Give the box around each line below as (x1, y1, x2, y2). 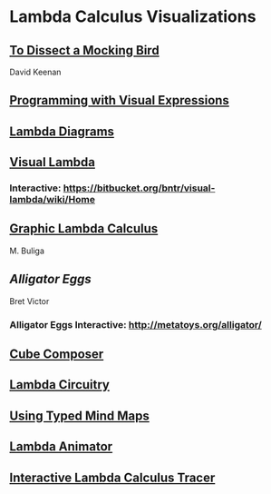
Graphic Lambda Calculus (9, 221, 159, 237)
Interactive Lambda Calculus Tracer (9, 469, 216, 485)
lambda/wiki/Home (9, 193, 95, 206)
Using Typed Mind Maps (9, 408, 150, 423)
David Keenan (9, 66, 62, 77)
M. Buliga (9, 245, 45, 256)
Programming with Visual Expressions (9, 93, 229, 108)
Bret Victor (9, 295, 50, 306)
